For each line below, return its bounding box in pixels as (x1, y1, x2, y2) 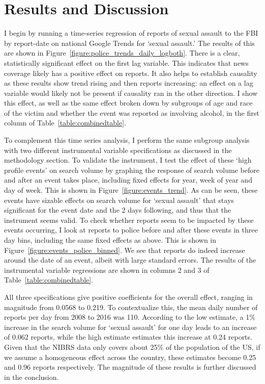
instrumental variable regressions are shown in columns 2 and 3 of (4, 264, 210, 275)
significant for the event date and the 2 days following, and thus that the (4, 204, 231, 215)
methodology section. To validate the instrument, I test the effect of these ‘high (4, 155, 252, 165)
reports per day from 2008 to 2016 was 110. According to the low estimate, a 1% (4, 312, 255, 322)
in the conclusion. (4, 371, 59, 382)
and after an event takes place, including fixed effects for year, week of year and (4, 174, 252, 185)
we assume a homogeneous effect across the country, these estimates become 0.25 (4, 351, 256, 362)
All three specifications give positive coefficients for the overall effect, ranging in (4, 291, 253, 302)
